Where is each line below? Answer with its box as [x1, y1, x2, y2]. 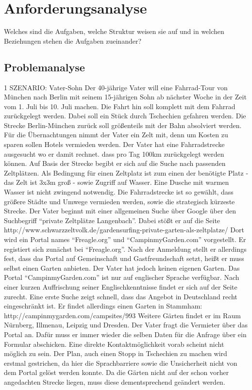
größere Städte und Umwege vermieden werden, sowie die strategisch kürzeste [4, 196, 235, 206]
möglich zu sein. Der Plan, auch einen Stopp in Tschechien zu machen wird [4, 348, 227, 358]
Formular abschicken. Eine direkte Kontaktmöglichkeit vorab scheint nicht [4, 339, 224, 349]
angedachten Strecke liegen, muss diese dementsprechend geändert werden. [4, 376, 225, 387]
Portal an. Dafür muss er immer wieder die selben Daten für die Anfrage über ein [4, 329, 247, 339]
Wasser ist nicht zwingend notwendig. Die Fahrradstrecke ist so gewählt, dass [4, 187, 234, 197]
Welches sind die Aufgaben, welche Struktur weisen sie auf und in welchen [4, 26, 224, 36]
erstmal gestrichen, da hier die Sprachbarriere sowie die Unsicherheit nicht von [4, 357, 237, 368]
